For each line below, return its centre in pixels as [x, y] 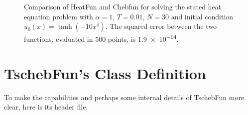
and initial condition [202, 16]
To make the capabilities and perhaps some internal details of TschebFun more [124, 97]
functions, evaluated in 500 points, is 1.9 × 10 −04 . [101, 38]
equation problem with [59, 16]
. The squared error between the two [161, 26]
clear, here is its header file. [46, 107]
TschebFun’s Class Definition [105, 73]
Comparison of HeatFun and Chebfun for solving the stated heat [123, 6]
